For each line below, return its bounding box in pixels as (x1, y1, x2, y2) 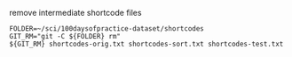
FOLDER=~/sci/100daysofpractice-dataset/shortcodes (9, 25, 204, 33)
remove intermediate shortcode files (9, 8, 142, 18)
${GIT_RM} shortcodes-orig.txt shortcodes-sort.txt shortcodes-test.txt (9, 39, 284, 48)
